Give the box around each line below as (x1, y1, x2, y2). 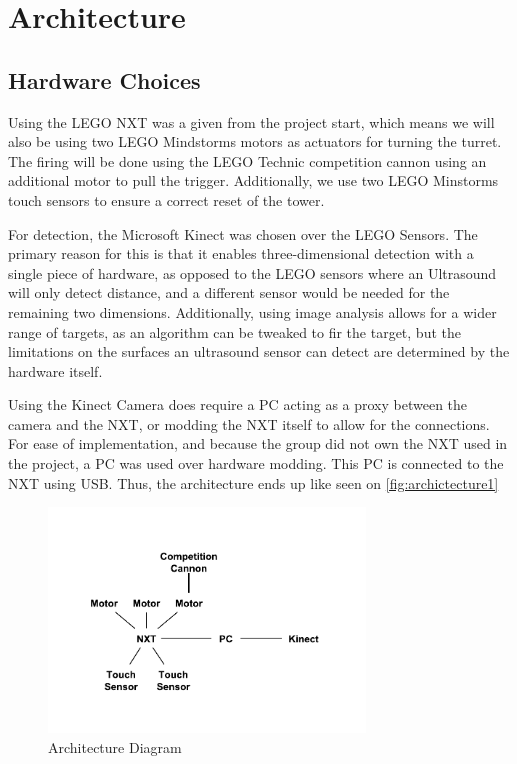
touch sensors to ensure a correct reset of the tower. (8, 189, 325, 210)
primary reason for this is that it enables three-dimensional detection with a (8, 243, 474, 264)
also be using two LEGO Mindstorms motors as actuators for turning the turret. (8, 131, 502, 152)
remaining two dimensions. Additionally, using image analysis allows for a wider (8, 301, 497, 322)
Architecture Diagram (48, 736, 182, 757)
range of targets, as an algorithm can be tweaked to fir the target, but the (8, 321, 461, 342)
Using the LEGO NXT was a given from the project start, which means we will (8, 111, 495, 132)
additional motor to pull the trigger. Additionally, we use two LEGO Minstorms (8, 170, 499, 191)
